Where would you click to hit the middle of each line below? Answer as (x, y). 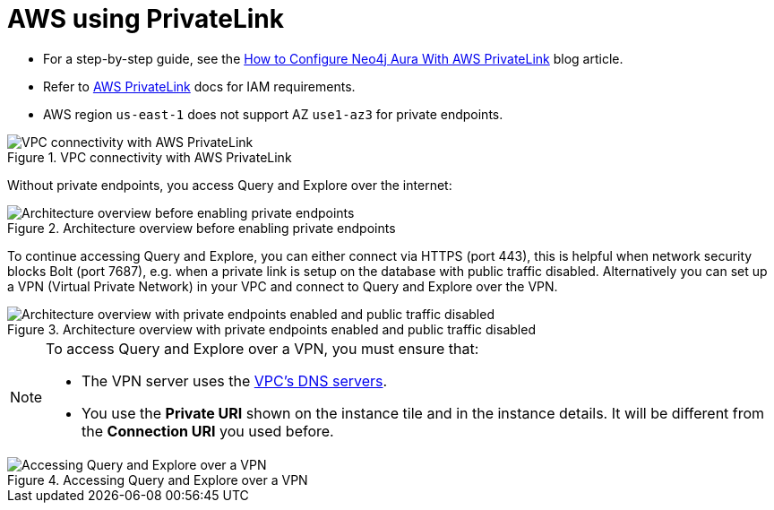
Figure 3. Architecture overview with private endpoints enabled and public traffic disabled (271, 329)
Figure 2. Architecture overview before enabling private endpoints (202, 228)
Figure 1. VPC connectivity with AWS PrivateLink (150, 157)
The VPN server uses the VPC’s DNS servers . (235, 380)
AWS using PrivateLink (146, 19)
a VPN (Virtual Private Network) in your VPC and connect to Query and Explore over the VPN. (283, 286)
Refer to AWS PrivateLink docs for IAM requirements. (199, 86)
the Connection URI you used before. (208, 431)
